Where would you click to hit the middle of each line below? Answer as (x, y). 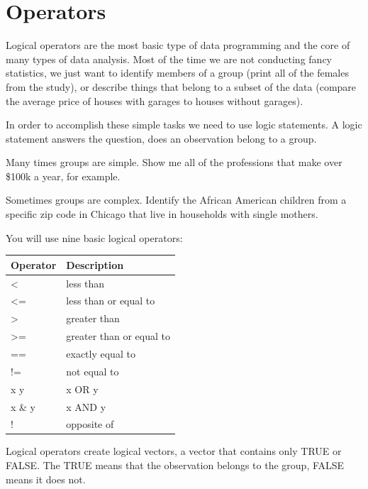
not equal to (93, 371)
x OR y (82, 389)
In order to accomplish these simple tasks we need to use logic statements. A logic (184, 125)
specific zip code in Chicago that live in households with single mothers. (162, 214)
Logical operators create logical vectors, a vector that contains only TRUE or (174, 451)
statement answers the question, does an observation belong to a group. (161, 138)
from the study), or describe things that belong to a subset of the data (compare (181, 86)
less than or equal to (111, 301)
